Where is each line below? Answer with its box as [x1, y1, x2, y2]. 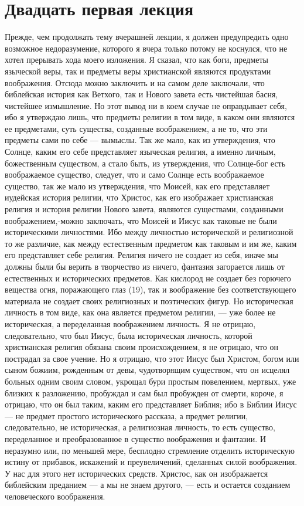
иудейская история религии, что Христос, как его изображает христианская [5, 191, 274, 203]
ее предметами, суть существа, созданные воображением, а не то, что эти [5, 122, 268, 134]
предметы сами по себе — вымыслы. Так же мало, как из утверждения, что [5, 134, 275, 146]
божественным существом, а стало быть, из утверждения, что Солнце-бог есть [5, 157, 286, 169]
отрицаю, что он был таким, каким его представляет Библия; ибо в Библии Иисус [5, 398, 297, 410]
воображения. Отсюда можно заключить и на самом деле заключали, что [5, 76, 265, 89]
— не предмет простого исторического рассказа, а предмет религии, [5, 409, 248, 422]
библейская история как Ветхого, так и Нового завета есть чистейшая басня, [5, 88, 278, 100]
